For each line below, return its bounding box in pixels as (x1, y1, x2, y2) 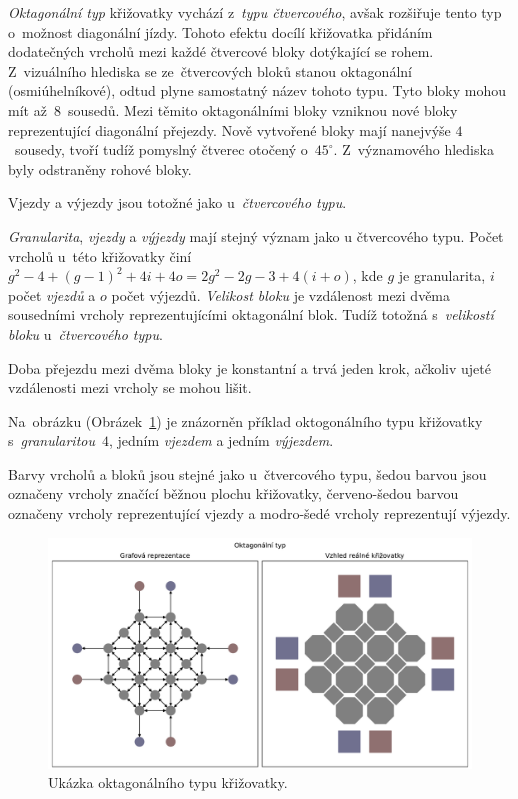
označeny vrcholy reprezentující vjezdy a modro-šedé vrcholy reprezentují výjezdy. (8, 503, 511, 524)
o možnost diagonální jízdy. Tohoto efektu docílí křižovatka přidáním (8, 21, 433, 42)
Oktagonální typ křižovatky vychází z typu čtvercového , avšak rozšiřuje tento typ (8, 2, 502, 22)
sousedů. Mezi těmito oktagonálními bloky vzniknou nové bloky (67, 99, 458, 120)
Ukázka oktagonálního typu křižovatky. (48, 772, 288, 793)
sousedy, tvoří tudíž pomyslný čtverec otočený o (14, 139, 308, 160)
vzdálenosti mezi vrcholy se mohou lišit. (8, 377, 252, 398)
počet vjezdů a (8, 284, 96, 305)
